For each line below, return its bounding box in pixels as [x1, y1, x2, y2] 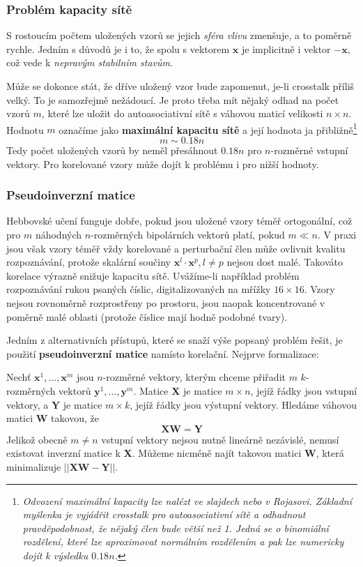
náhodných [35, 227, 82, 242]
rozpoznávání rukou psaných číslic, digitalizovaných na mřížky [6, 282, 271, 296]
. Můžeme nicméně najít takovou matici [132, 446, 302, 460]
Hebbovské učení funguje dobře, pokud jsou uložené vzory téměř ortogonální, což [6, 213, 353, 228]
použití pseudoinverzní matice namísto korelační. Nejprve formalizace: [6, 346, 319, 361]
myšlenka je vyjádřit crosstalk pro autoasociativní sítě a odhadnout [22, 507, 306, 522]
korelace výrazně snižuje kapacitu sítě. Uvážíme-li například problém [6, 268, 300, 282]
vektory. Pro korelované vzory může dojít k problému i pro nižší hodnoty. [6, 156, 319, 171]
